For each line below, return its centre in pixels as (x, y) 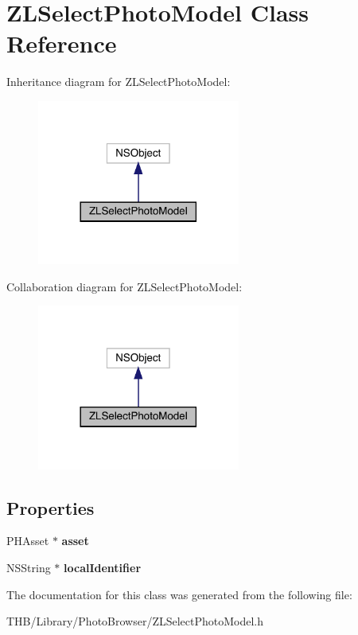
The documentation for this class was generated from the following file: (179, 594)
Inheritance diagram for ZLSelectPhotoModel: (119, 82)
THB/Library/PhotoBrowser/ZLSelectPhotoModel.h (135, 621)
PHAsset (28, 541)
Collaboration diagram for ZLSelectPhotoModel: (125, 286)
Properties (51, 507)
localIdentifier (103, 568)
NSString (29, 568)
